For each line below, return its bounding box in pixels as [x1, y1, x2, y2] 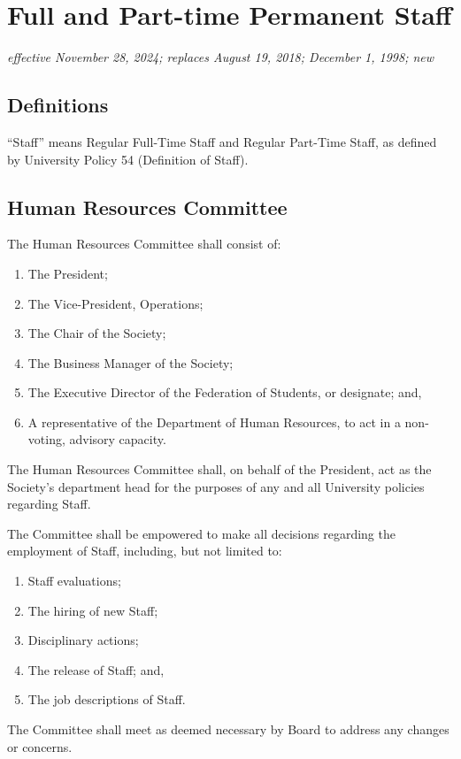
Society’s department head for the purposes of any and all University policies [7, 477, 425, 495]
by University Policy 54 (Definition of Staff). [7, 149, 249, 168]
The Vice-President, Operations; [27, 294, 204, 312]
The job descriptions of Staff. [27, 690, 186, 709]
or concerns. [7, 737, 73, 755]
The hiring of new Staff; [27, 601, 158, 619]
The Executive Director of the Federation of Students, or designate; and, [27, 383, 422, 402]
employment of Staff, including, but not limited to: [7, 541, 282, 560]
